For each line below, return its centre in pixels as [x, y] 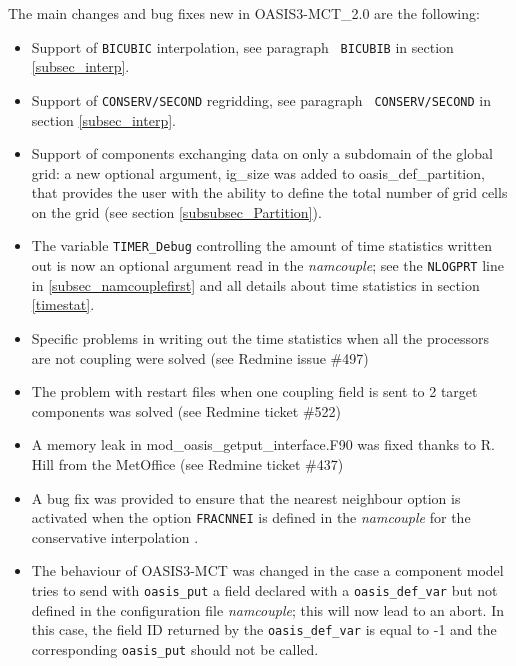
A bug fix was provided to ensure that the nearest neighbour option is [246, 497]
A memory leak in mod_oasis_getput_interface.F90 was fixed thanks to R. [263, 444]
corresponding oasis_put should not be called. [175, 648]
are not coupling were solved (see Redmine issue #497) [200, 357]
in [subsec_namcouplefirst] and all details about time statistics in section [255, 284]
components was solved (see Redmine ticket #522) [186, 410]
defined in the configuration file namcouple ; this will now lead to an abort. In [268, 609]
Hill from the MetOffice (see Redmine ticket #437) [187, 463]
